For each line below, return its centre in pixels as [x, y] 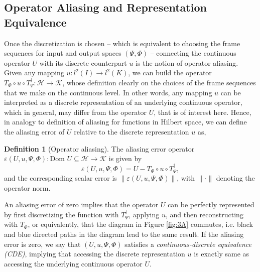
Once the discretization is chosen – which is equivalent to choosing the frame [122, 43]
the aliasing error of [34, 131]
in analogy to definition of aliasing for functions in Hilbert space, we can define [125, 122]
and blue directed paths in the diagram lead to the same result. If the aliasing [124, 234]
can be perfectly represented [211, 205]
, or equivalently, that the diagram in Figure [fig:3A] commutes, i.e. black [140, 224]
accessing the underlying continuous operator [73, 263]
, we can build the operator [170, 73]
